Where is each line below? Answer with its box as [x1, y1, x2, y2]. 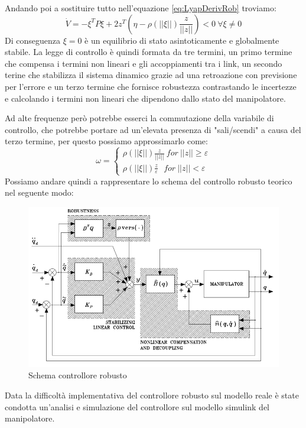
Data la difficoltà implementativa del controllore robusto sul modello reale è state [5, 389, 299, 401]
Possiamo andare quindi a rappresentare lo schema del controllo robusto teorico [5, 174, 292, 187]
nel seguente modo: [5, 186, 74, 199]
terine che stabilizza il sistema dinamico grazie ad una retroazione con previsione [5, 69, 297, 81]
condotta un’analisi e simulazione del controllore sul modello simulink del [5, 400, 270, 413]
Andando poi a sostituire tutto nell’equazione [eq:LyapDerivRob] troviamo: [5, 2, 276, 14]
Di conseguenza [5, 34, 60, 46]
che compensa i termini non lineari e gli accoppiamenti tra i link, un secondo [5, 57, 282, 69]
